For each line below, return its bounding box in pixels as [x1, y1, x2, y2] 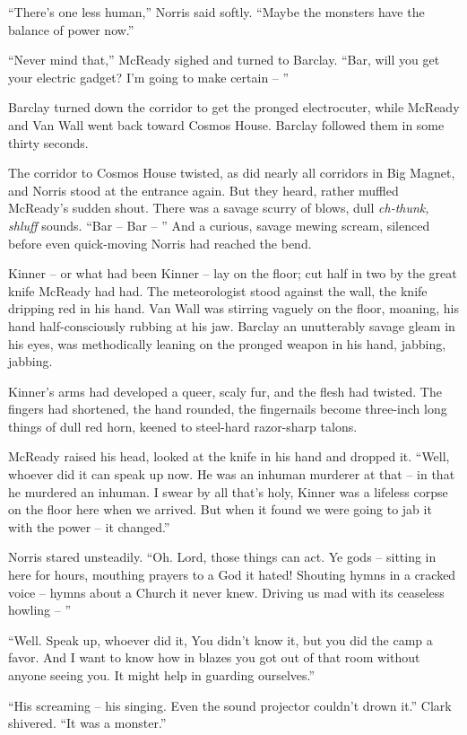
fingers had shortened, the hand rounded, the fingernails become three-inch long [8, 399, 447, 418]
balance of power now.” [8, 20, 134, 39]
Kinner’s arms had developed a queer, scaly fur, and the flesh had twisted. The [8, 381, 442, 400]
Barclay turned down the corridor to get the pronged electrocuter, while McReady [8, 98, 460, 117]
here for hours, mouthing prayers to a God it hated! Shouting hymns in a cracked [8, 565, 456, 584]
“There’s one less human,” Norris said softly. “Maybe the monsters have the [8, 3, 425, 21]
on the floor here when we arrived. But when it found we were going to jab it [8, 500, 432, 519]
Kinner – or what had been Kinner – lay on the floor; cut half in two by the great [8, 264, 457, 283]
